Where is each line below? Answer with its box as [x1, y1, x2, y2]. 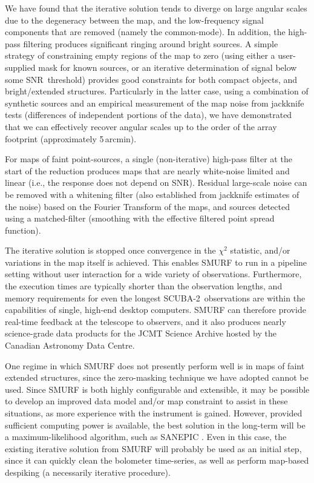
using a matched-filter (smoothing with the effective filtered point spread [5, 212, 275, 225]
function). [5, 223, 41, 236]
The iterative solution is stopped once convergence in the [5, 244, 216, 257]
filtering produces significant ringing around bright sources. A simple [23, 37, 278, 50]
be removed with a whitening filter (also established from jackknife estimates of [5, 188, 299, 200]
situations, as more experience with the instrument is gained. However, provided [5, 407, 303, 419]
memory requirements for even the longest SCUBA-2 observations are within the [5, 291, 306, 304]
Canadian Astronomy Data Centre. [5, 339, 135, 352]
